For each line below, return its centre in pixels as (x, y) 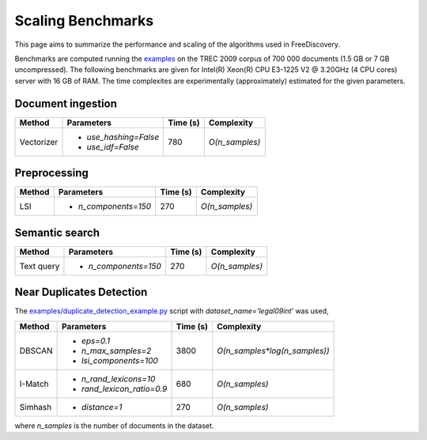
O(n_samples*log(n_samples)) (273, 351)
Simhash (36, 407)
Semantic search (57, 232)
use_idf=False (113, 146)
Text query (40, 266)
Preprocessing (51, 173)
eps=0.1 (96, 340)
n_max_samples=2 (116, 351)
